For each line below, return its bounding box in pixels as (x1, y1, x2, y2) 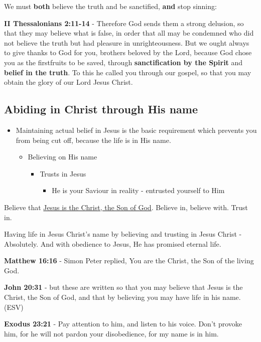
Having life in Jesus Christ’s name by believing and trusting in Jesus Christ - (4, 229, 242, 239)
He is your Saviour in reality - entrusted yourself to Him (52, 185, 225, 196)
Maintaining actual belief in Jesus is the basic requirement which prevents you (16, 124, 257, 135)
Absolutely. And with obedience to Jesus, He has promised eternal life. (4, 238, 221, 249)
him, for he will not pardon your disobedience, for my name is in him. (4, 328, 219, 338)
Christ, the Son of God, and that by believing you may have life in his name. (4, 292, 241, 302)
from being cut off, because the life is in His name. (16, 134, 171, 145)
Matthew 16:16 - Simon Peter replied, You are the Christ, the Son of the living (4, 255, 254, 266)
